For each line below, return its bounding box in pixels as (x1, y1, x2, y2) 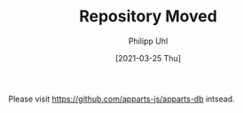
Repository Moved (78, 6, 218, 27)
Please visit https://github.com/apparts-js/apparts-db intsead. (8, 93, 236, 104)
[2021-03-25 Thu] (114, 52, 182, 63)
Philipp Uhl (128, 36, 169, 46)
